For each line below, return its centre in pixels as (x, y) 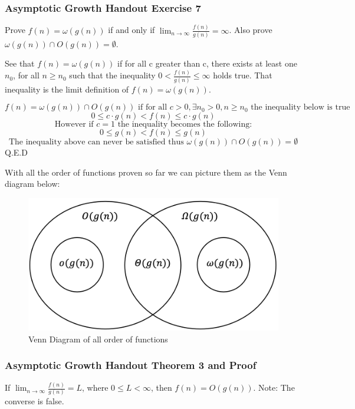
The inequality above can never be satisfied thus (96, 142)
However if (74, 125)
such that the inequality (112, 75)
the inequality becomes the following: (185, 125)
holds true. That (243, 75)
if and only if (132, 30)
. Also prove (251, 30)
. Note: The (274, 387)
